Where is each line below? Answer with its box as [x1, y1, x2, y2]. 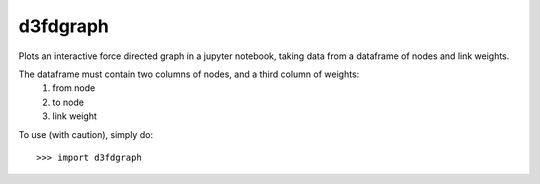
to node [52, 96, 85, 108]
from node [52, 82, 96, 94]
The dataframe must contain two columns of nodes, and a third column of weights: [18, 68, 360, 80]
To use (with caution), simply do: [18, 128, 154, 140]
